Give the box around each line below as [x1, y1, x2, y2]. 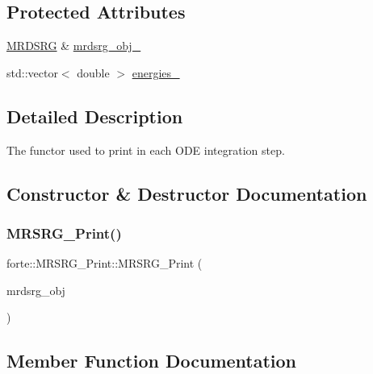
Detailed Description [6, 103, 183, 128]
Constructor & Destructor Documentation [6, 181, 367, 206]
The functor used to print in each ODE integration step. [6, 141, 285, 158]
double [77, 64, 110, 81]
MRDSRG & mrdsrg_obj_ [6, 37, 141, 54]
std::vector [6, 64, 58, 81]
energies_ [132, 64, 180, 81]
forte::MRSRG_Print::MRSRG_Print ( [6, 255, 203, 272]
